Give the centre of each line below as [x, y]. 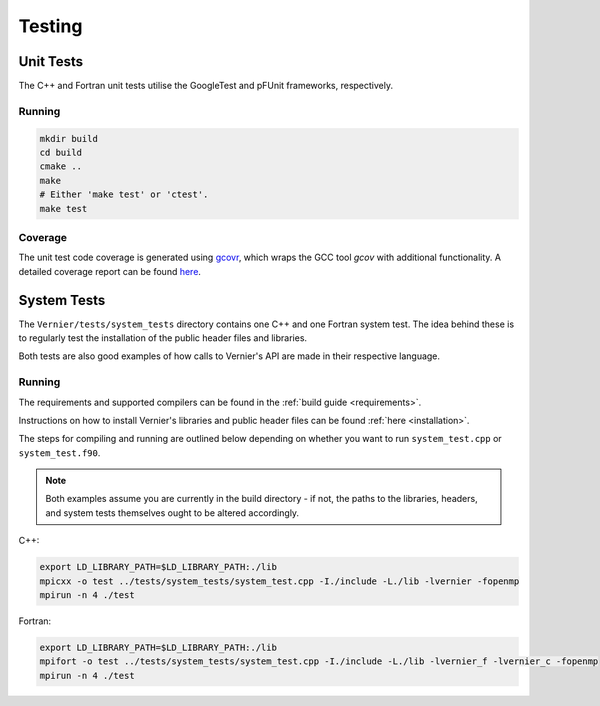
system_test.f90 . [59, 452]
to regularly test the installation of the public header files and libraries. [163, 337]
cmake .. [61, 166]
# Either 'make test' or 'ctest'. [124, 194]
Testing [50, 26]
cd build [61, 152]
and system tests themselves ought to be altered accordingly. [172, 512]
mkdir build [69, 138]
